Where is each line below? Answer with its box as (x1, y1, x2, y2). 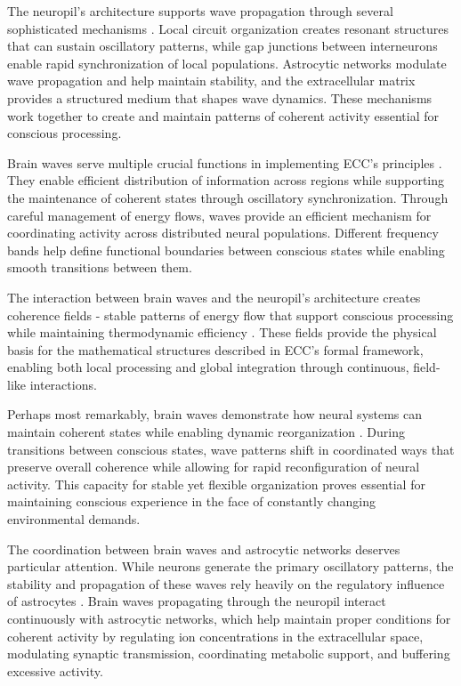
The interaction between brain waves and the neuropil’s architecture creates (7, 287, 421, 306)
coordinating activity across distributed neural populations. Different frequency (7, 223, 439, 242)
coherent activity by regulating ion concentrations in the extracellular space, (7, 626, 424, 645)
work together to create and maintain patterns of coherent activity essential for (7, 106, 440, 125)
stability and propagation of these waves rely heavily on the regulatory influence (7, 574, 445, 593)
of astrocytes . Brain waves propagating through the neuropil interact (7, 592, 386, 610)
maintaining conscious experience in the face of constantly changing (7, 492, 376, 511)
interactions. (29, 375, 97, 393)
